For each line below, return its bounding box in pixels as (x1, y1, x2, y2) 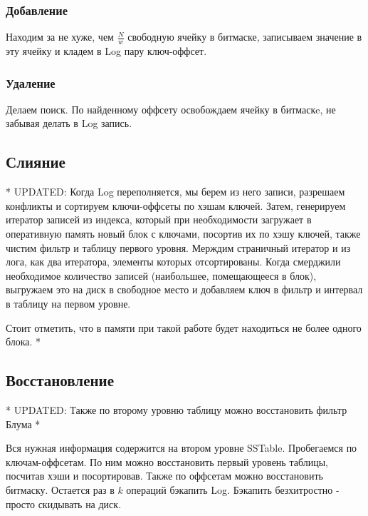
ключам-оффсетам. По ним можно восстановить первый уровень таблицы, (6, 454, 328, 469)
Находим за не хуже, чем (6, 29, 114, 44)
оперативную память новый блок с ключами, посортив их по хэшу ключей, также (6, 226, 361, 241)
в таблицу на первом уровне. (6, 296, 131, 310)
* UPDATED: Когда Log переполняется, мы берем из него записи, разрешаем (6, 184, 345, 199)
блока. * (6, 334, 41, 349)
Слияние (6, 151, 65, 173)
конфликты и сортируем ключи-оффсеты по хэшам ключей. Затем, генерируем (6, 198, 346, 213)
